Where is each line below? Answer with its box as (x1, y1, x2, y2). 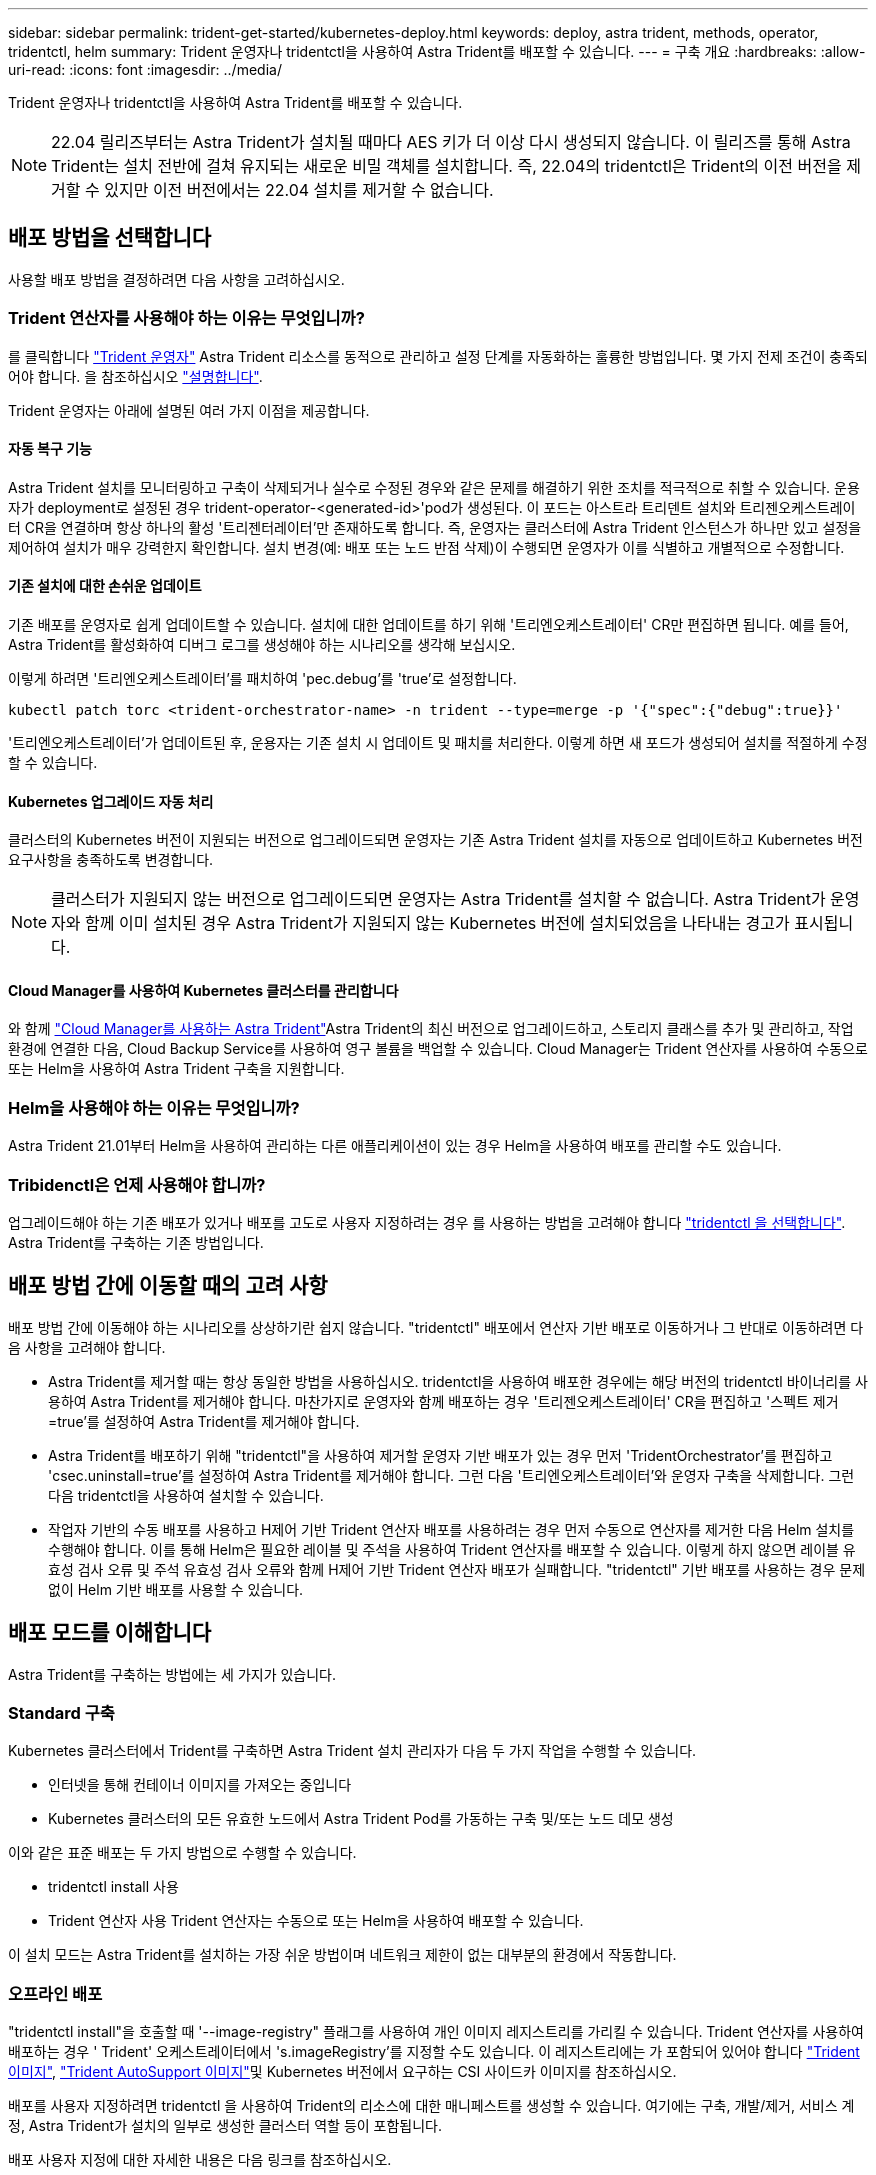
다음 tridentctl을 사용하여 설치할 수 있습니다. (48, 1486, 324, 1504)
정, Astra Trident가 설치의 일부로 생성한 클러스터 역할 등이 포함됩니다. (8, 2117, 443, 2135)
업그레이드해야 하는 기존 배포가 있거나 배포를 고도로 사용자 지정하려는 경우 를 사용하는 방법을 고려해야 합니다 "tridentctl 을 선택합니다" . (8, 1213, 846, 1231)
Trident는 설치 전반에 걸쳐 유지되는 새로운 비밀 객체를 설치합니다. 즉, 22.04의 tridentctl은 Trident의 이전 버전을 (51, 156, 842, 176)
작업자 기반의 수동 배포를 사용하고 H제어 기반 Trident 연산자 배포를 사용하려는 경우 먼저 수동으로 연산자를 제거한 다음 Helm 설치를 (48, 1520, 855, 1538)
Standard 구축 (8, 1703, 115, 1724)
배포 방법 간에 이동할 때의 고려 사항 (8, 1273, 328, 1299)
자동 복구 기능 (8, 440, 92, 458)
